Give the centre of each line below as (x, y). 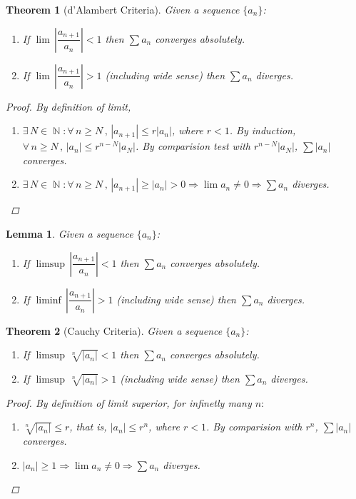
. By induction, (263, 130)
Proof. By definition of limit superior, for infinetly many (129, 402)
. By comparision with (254, 427)
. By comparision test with (193, 146)
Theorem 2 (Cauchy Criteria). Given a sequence (114, 330)
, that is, (88, 427)
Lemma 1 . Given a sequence (70, 233)
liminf (49, 300)
